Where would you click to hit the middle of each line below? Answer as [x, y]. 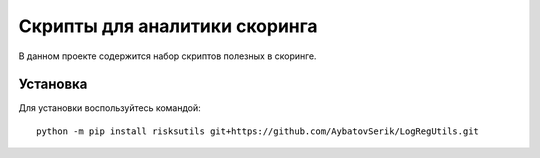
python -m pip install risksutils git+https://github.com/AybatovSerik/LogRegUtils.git [258, 131]
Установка [53, 84]
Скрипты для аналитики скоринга [168, 26]
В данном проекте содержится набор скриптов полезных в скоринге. [167, 56]
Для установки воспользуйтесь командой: [110, 108]
